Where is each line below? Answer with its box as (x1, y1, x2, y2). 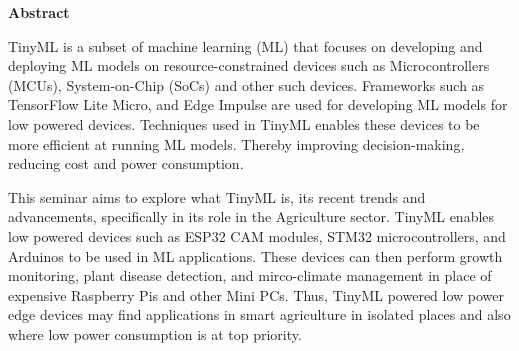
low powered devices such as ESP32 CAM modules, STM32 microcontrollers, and (8, 225, 506, 246)
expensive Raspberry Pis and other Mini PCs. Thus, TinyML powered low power (8, 284, 505, 305)
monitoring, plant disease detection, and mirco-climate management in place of (8, 265, 492, 286)
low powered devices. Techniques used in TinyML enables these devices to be (8, 113, 480, 134)
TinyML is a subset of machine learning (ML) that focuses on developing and (8, 35, 483, 56)
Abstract (8, 2, 70, 22)
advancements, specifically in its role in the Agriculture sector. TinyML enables (8, 206, 495, 227)
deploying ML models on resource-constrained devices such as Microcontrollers (8, 55, 490, 76)
